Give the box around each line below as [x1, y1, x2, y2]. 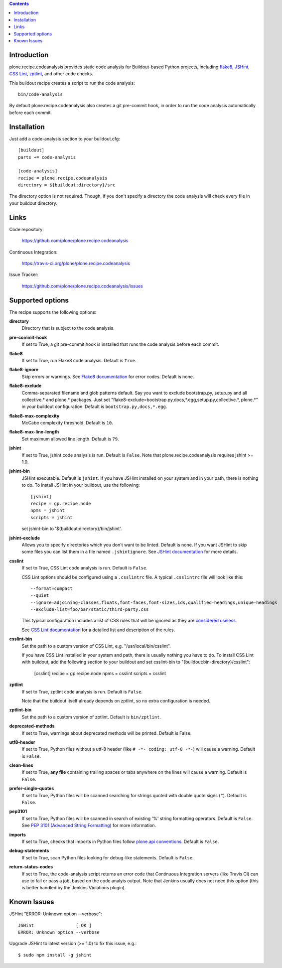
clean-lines [9, 762, 33, 768]
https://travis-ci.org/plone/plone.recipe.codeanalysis [21, 260, 131, 266]
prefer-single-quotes [9, 785, 54, 792]
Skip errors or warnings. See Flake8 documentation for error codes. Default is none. [21, 374, 194, 380]
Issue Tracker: [9, 272, 39, 277]
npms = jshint [30, 508, 65, 513]
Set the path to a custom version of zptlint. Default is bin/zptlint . [21, 714, 161, 720]
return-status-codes [9, 864, 53, 870]
